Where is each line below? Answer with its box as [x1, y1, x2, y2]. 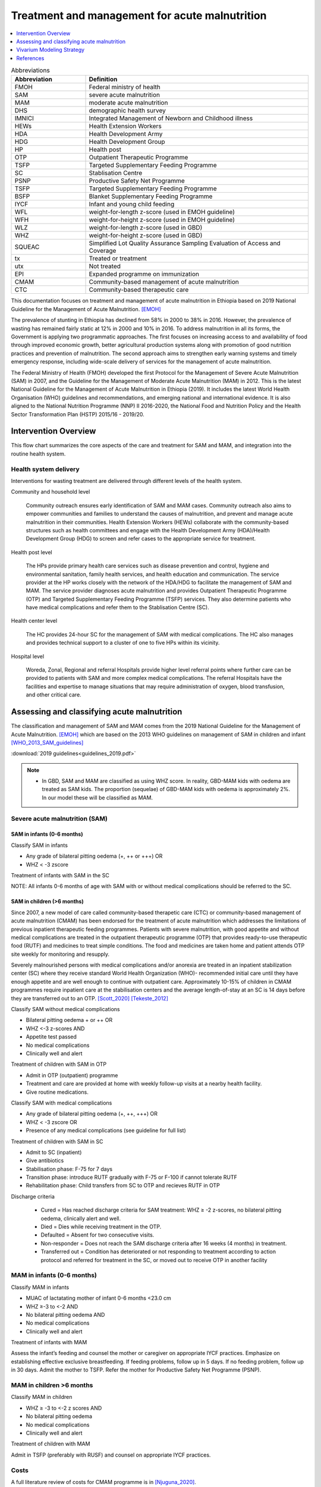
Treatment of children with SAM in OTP [11, 1061, 107, 1068]
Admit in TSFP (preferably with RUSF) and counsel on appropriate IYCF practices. [11, 1451, 211, 1458]
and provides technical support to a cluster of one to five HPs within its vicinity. [26, 639, 220, 647]
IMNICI [14, 114, 34, 123]
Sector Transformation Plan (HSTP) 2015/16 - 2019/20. [11, 410, 145, 418]
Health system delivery [11, 465, 80, 473]
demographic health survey [89, 106, 166, 115]
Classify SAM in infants [11, 842, 68, 849]
